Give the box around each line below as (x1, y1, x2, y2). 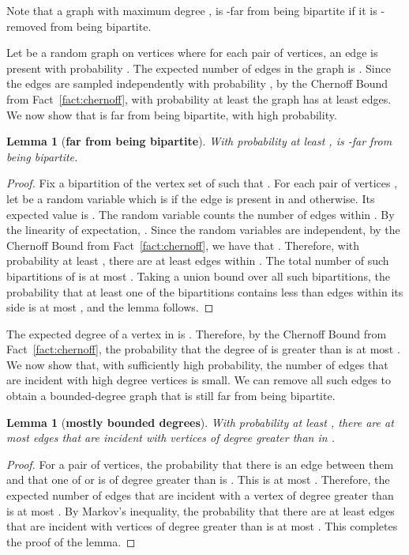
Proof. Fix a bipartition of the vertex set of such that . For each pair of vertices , (6, 175, 398, 191)
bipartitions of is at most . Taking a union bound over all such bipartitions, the (6, 267, 390, 284)
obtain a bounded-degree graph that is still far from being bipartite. (6, 387, 336, 404)
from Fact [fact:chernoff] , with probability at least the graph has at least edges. (6, 90, 392, 107)
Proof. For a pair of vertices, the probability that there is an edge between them (6, 455, 394, 472)
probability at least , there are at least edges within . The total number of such (6, 252, 389, 269)
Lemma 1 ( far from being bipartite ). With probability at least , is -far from (6, 133, 392, 149)
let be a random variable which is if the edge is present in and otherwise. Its (6, 190, 375, 206)
